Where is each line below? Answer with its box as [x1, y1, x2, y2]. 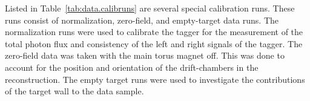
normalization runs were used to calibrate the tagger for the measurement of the [5, 25, 303, 38]
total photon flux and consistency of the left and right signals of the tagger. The [5, 37, 303, 50]
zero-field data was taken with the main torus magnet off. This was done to [5, 49, 285, 62]
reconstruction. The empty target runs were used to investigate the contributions [5, 73, 305, 85]
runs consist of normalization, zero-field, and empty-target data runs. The [5, 13, 279, 26]
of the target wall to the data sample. [5, 85, 144, 97]
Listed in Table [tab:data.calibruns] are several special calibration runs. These [5, 2, 295, 14]
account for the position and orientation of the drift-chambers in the [5, 60, 259, 73]
